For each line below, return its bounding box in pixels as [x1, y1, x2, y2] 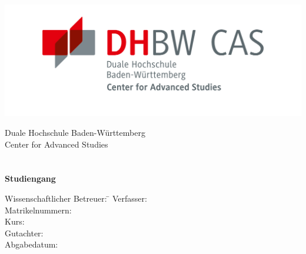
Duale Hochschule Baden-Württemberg [5, 126, 145, 139]
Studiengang [5, 172, 56, 185]
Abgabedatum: [5, 238, 58, 250]
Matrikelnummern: [5, 203, 72, 216]
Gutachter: [5, 226, 44, 239]
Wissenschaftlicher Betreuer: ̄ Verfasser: [5, 192, 147, 205]
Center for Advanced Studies [5, 138, 108, 150]
